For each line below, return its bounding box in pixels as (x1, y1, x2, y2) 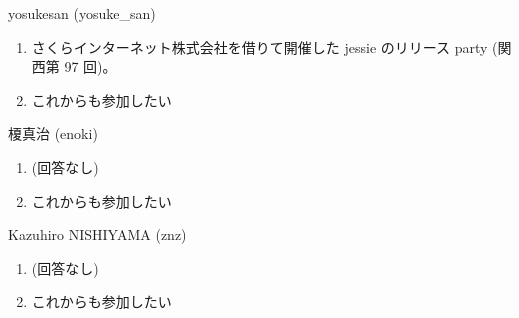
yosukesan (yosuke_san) (8, 3, 156, 23)
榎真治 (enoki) (8, 123, 98, 144)
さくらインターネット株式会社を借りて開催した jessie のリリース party (31, 36, 488, 57)
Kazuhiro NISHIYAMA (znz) (8, 224, 187, 245)
